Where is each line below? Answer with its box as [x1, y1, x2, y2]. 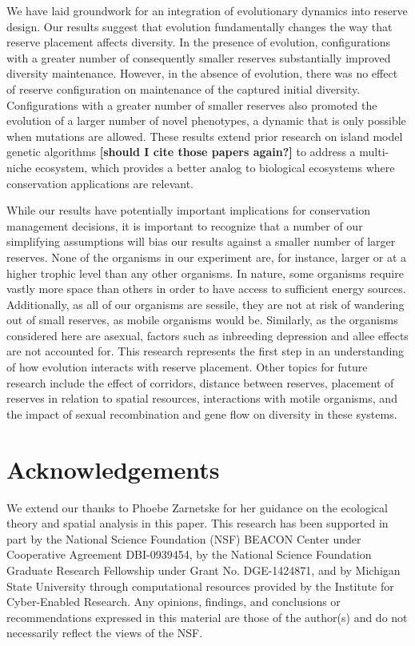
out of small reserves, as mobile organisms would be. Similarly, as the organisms [6, 311, 398, 328]
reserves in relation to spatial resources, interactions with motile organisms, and [6, 390, 397, 407]
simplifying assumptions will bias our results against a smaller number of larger [6, 233, 396, 250]
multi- [359, 143, 389, 160]
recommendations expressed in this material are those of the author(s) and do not [6, 608, 408, 625]
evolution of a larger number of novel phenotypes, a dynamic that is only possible [6, 112, 406, 129]
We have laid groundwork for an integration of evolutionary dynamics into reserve [6, 2, 408, 18]
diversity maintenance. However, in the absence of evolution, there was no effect [6, 65, 398, 82]
